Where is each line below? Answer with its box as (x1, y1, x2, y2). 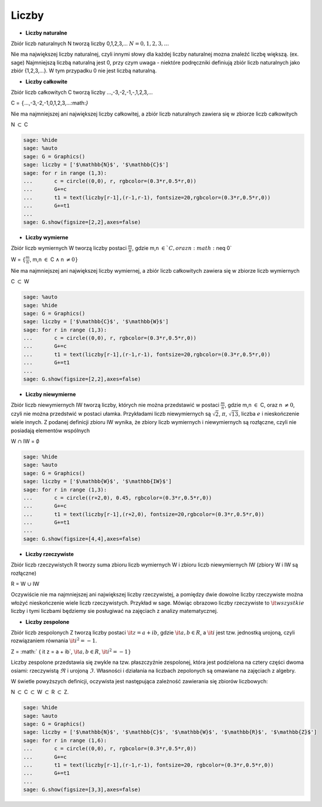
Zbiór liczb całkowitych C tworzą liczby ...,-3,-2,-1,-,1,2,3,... (11, 89, 153, 96)
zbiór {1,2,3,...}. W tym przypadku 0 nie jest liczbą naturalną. (11, 67, 157, 74)
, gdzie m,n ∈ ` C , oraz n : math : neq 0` (132, 245, 232, 252)
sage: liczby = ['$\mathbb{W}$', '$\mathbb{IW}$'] (23, 478, 172, 485)
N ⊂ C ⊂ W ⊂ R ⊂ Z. (11, 689, 69, 696)
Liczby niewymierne (25, 391, 76, 398)
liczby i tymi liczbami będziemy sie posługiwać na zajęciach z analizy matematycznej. (11, 608, 218, 615)
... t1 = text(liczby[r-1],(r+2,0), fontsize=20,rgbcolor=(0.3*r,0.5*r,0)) (23, 511, 265, 517)
